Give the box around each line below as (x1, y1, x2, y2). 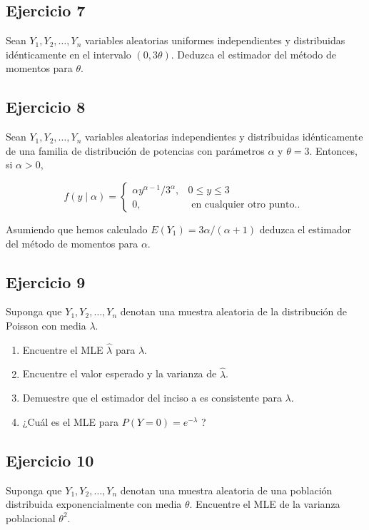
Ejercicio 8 (6, 96, 86, 118)
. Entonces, (309, 143, 358, 158)
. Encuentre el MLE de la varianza (189, 496, 340, 511)
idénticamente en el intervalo (6, 46, 131, 61)
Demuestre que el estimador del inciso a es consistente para (22, 390, 282, 405)
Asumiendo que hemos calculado (6, 221, 148, 236)
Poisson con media (6, 317, 86, 332)
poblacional (6, 510, 56, 525)
